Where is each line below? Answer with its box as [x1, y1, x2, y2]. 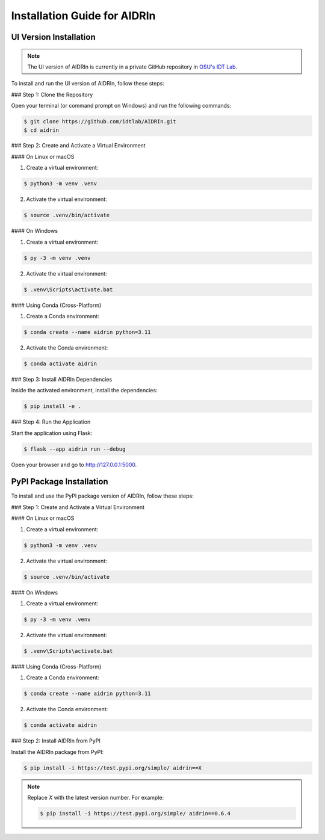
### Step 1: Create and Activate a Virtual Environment [11, 503, 144, 511]
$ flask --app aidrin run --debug [23, 445, 126, 452]
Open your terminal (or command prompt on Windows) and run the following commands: [11, 102, 232, 110]
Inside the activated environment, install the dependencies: [11, 387, 158, 394]
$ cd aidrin [23, 126, 60, 134]
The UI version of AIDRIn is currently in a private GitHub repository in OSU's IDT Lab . [27, 63, 238, 70]
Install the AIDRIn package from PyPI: [11, 748, 104, 755]
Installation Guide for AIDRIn [11, 9, 156, 22]
